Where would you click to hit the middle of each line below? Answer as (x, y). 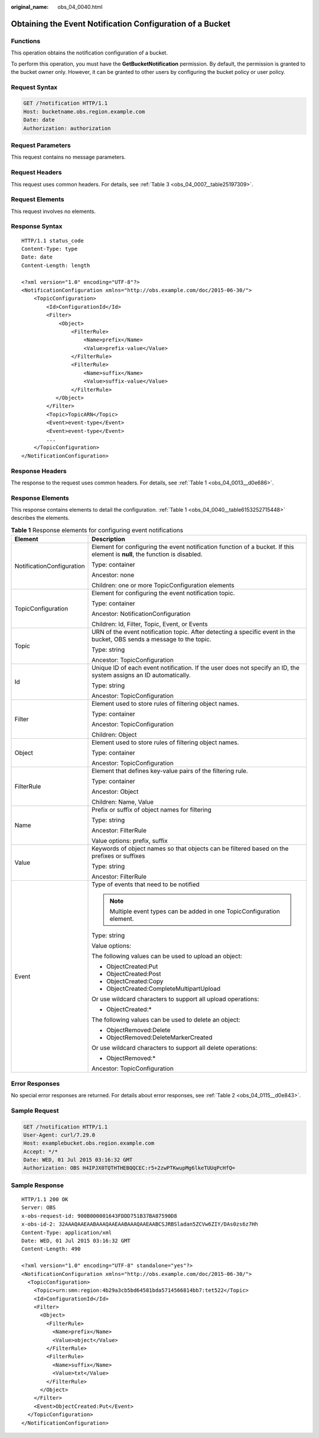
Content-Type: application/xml (67, 1232)
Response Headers (39, 471)
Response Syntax (37, 227)
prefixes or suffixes (118, 856)
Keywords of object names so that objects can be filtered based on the (190, 849)
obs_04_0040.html (80, 7)
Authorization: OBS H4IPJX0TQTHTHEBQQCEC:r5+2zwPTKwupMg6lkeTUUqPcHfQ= (129, 1168)
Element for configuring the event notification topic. (163, 593)
